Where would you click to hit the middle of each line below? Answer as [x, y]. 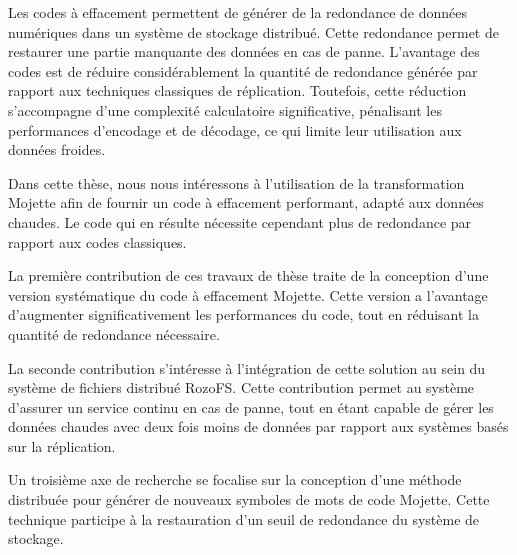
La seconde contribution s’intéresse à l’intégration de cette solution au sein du [247, 367]
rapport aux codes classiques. [97, 241]
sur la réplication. [62, 445]
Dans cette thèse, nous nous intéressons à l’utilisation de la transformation [236, 182]
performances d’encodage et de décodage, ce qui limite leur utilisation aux [235, 129]
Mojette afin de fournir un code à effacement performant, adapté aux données [246, 202]
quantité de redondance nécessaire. [114, 333]
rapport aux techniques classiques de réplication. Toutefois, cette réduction [237, 90]
